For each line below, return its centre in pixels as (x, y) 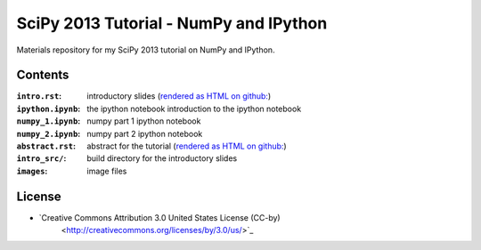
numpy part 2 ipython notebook (145, 133)
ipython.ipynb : (49, 109)
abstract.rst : (46, 146)
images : (32, 171)
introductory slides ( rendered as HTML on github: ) (179, 96)
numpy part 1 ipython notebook (144, 121)
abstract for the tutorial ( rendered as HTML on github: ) (187, 146)
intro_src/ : (41, 158)
